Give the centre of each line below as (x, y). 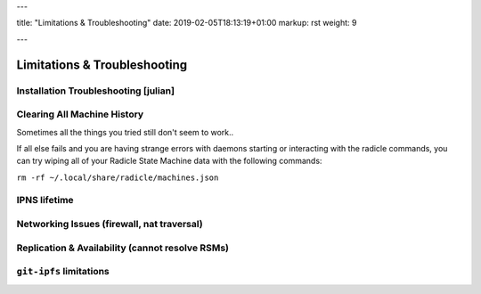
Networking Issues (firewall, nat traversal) (110, 224)
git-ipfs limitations (63, 272)
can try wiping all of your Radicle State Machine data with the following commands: (169, 161)
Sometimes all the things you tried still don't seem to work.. (125, 132)
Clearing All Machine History (80, 114)
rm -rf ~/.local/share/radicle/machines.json (118, 177)
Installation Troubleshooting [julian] (96, 91)
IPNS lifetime (45, 200)
